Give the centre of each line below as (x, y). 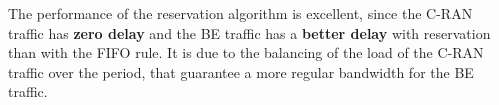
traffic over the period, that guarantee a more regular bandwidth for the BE (241, 71)
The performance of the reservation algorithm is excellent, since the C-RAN (240, 13)
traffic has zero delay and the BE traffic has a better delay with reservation (249, 32)
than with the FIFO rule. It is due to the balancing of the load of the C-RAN (246, 52)
